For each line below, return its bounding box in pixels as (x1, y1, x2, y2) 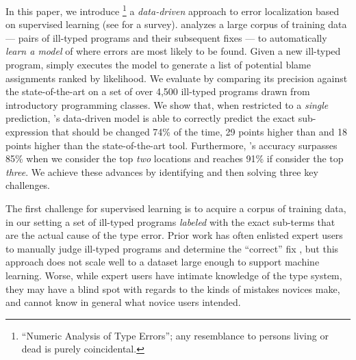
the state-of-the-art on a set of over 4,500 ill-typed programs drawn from (5, 84, 310, 99)
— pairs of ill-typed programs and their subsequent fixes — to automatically (5, 30, 327, 44)
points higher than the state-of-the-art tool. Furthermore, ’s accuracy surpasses (5, 138, 338, 152)
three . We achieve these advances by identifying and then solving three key (5, 164, 318, 179)
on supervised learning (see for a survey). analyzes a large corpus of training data (5, 17, 347, 31)
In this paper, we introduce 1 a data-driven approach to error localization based (5, 2, 340, 18)
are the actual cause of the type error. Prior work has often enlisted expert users (5, 228, 343, 242)
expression (5, 125, 49, 138)
